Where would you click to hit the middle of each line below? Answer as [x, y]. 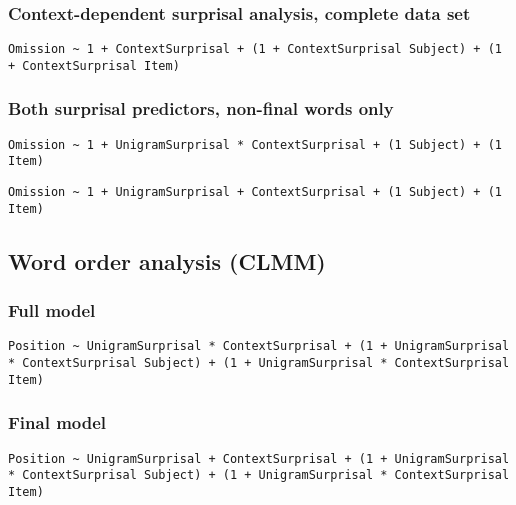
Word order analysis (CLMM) [167, 260]
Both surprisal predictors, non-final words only [201, 108]
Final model [57, 422]
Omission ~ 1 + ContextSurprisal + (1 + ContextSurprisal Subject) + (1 [255, 49]
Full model [52, 310]
